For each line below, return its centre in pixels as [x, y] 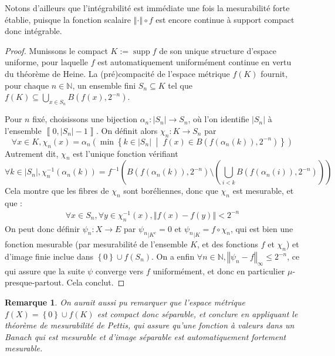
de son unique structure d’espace [218, 50]
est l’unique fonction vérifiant [126, 153]
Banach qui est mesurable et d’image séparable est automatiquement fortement [145, 336]
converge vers [119, 271]
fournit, [274, 73]
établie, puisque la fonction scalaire [68, 19]
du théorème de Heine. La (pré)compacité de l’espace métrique [117, 73]
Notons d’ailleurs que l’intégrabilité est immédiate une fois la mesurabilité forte [147, 8]
